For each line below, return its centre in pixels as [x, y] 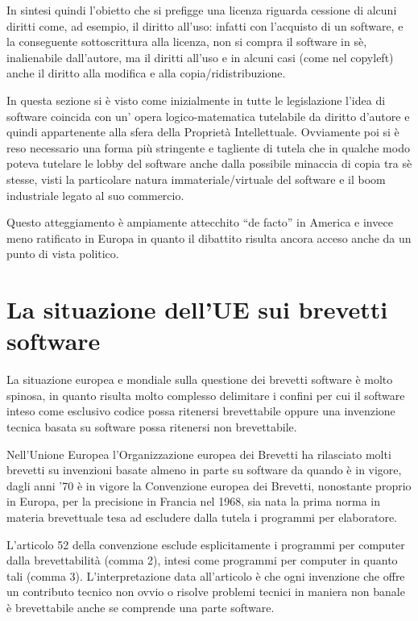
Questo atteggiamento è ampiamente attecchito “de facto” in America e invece [200, 222]
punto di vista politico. [63, 254]
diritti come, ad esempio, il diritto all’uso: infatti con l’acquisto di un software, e [205, 25]
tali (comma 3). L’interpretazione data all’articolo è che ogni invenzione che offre [206, 575]
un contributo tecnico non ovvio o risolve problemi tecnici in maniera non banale [206, 592]
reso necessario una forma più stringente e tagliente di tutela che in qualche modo [208, 147]
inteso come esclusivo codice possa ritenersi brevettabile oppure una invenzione [201, 411]
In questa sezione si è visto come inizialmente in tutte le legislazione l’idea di [196, 100]
